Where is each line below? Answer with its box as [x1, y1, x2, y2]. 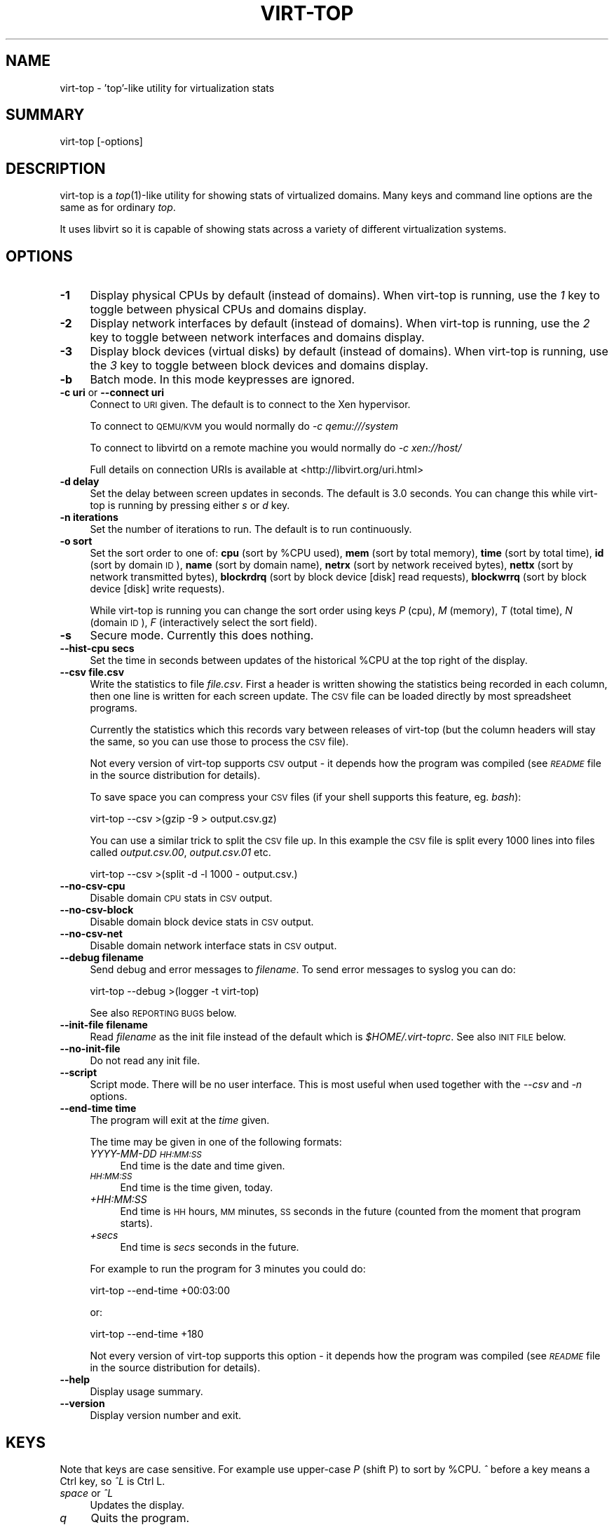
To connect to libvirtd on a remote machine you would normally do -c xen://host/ [90, 442, 462, 454]
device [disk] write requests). [90, 583, 225, 595]
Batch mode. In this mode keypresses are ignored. [90, 372, 355, 387]
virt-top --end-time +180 [90, 1328, 204, 1341]
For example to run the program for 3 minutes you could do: [90, 1263, 366, 1275]
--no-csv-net [60, 928, 123, 940]
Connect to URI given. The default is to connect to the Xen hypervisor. [90, 398, 411, 411]
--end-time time [60, 1102, 137, 1115]
